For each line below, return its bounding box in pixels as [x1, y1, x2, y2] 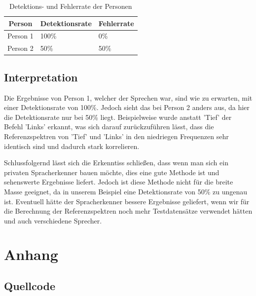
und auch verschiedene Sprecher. [4, 215, 102, 225]
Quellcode [4, 278, 55, 294]
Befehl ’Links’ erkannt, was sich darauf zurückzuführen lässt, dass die [4, 121, 214, 132]
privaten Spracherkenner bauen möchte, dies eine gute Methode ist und [4, 167, 219, 177]
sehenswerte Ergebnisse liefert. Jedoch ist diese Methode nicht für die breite [4, 177, 233, 187]
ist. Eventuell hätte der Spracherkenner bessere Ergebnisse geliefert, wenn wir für [4, 196, 250, 206]
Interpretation [4, 69, 78, 84]
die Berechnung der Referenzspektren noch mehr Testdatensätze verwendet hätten [4, 206, 253, 216]
